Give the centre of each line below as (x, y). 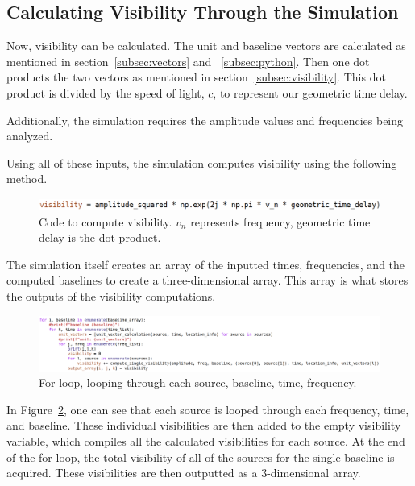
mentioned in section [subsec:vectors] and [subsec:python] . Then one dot (188, 61)
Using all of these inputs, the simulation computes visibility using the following (202, 162)
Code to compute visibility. (106, 221)
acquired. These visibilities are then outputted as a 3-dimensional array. (184, 473)
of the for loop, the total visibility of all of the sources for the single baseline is (201, 457)
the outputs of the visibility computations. (111, 295)
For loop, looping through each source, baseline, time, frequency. (198, 382)
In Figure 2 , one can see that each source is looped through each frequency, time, (208, 409)
